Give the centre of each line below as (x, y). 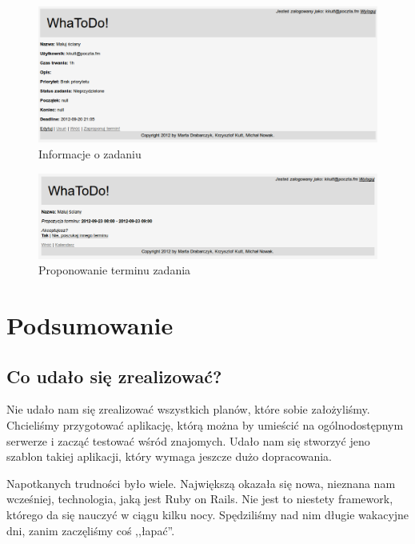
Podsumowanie (90, 325)
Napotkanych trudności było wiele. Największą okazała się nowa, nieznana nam (201, 483)
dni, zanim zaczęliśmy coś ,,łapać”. (91, 530)
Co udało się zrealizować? (114, 376)
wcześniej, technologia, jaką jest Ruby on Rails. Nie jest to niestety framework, (200, 499)
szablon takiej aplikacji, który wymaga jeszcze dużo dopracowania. (170, 456)
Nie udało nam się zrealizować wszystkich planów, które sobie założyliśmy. (188, 409)
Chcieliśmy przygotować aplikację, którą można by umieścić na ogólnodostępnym (205, 425)
